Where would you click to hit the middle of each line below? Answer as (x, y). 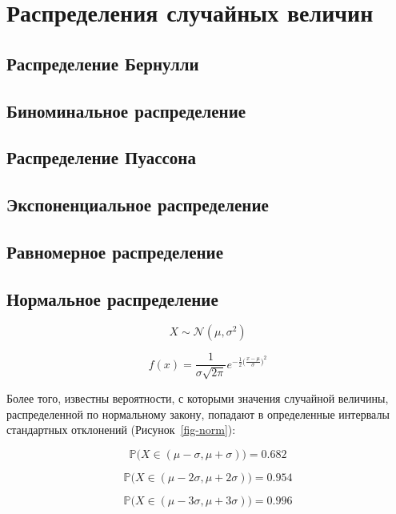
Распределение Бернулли (103, 63)
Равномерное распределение (115, 251)
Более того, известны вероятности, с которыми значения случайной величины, (198, 398)
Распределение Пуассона (101, 157)
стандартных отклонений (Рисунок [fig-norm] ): (121, 430)
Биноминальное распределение (126, 110)
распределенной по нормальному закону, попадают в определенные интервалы (198, 414)
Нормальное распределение (112, 298)
